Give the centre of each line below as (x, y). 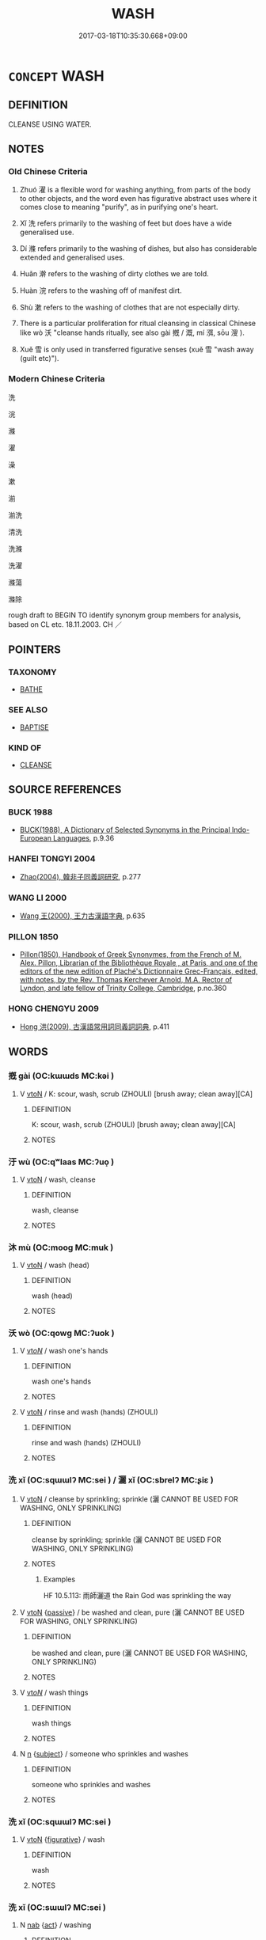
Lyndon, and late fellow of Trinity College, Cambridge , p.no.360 (123, 988)
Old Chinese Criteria (48, 172)
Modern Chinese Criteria (57, 379)
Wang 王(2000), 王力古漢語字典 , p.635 (82, 916)
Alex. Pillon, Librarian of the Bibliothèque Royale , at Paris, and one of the (139, 962)
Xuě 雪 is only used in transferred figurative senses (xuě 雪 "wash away (137, 350)
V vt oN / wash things (54, 1692)
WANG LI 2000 (38, 898)
